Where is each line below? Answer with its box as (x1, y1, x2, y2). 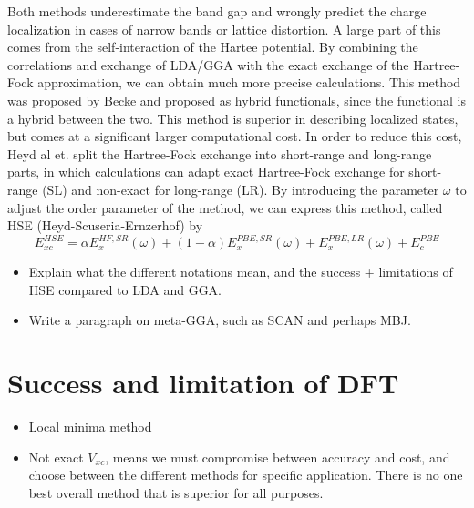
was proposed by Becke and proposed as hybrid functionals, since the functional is (7, 90, 466, 109)
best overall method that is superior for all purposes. (28, 483, 324, 502)
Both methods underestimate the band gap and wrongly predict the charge (7, 2, 427, 20)
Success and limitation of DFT (7, 364, 399, 401)
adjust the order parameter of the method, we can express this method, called (7, 198, 443, 217)
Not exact (28, 447, 84, 466)
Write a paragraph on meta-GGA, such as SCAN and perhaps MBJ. (28, 310, 411, 330)
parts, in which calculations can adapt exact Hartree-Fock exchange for (7, 162, 405, 181)
